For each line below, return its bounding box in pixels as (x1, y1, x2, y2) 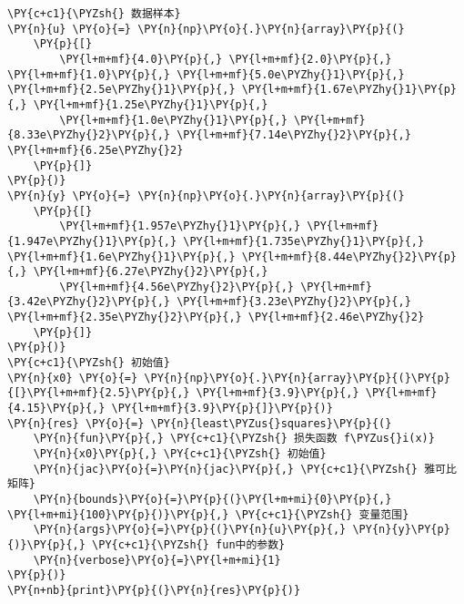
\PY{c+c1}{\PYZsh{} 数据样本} (7, 7, 181, 20)
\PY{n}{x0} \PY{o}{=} (7, 371, 138, 384)
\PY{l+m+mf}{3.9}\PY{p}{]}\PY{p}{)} (111, 402, 333, 415)
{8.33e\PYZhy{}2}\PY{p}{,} (7, 128, 170, 142)
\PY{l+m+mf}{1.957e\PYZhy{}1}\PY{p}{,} (59, 220, 301, 233)
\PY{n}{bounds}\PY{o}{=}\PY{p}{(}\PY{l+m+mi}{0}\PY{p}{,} (33, 493, 392, 506)
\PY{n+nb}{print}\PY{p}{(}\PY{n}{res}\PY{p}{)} (7, 583, 301, 597)
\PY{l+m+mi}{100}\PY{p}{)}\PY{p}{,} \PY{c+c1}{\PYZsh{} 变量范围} (7, 507, 409, 521)
